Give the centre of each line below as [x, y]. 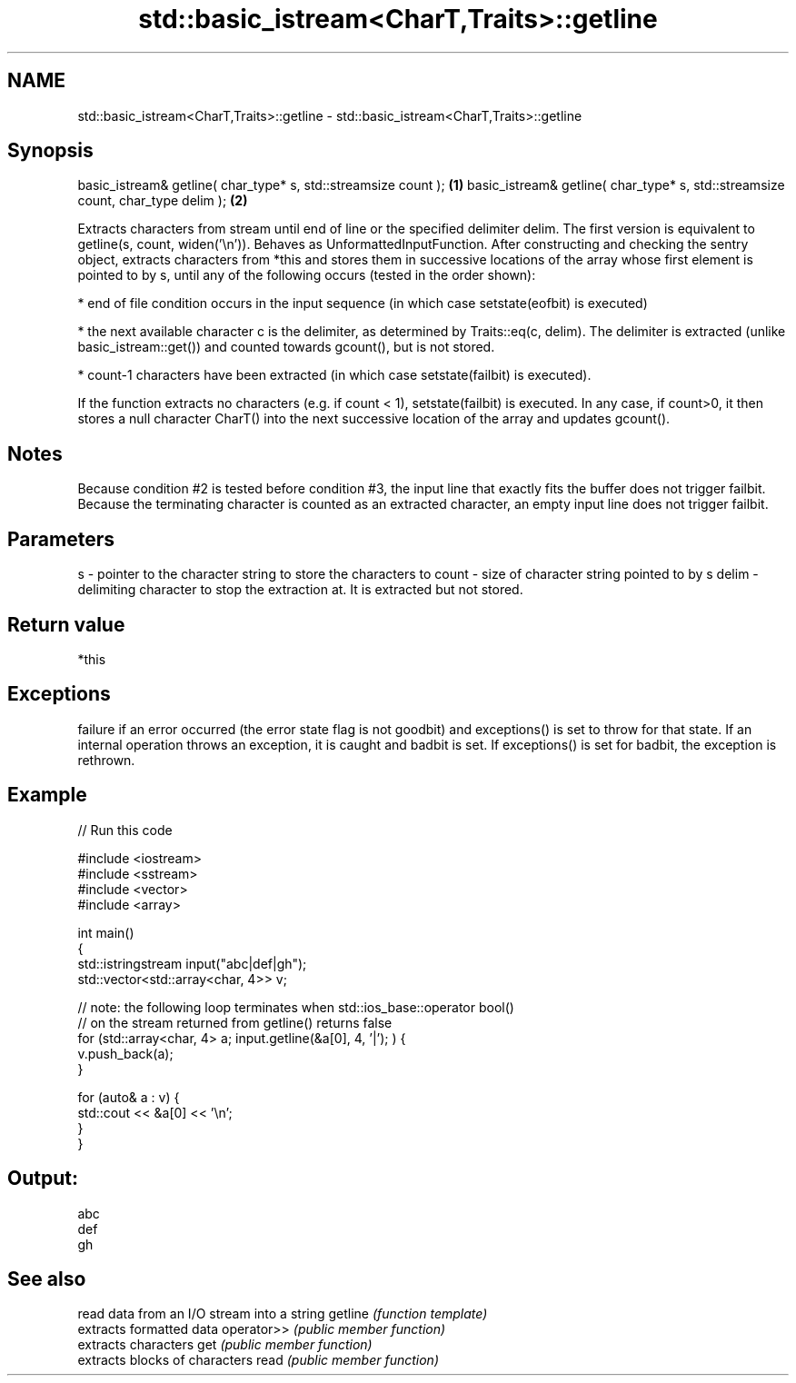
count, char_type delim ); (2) [163, 201]
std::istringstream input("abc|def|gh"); [192, 963]
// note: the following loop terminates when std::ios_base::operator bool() [296, 1007]
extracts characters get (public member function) [225, 1345]
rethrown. [106, 760]
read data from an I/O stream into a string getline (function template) [283, 1314]
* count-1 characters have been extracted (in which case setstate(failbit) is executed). [334, 375]
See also [47, 1279]
